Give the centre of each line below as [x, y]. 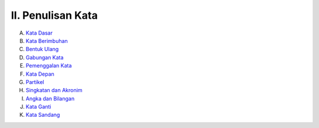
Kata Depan [40, 74]
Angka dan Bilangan [50, 98]
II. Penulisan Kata [54, 15]
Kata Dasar [39, 33]
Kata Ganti [38, 107]
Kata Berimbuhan [47, 41]
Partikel [35, 82]
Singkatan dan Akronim [54, 90]
